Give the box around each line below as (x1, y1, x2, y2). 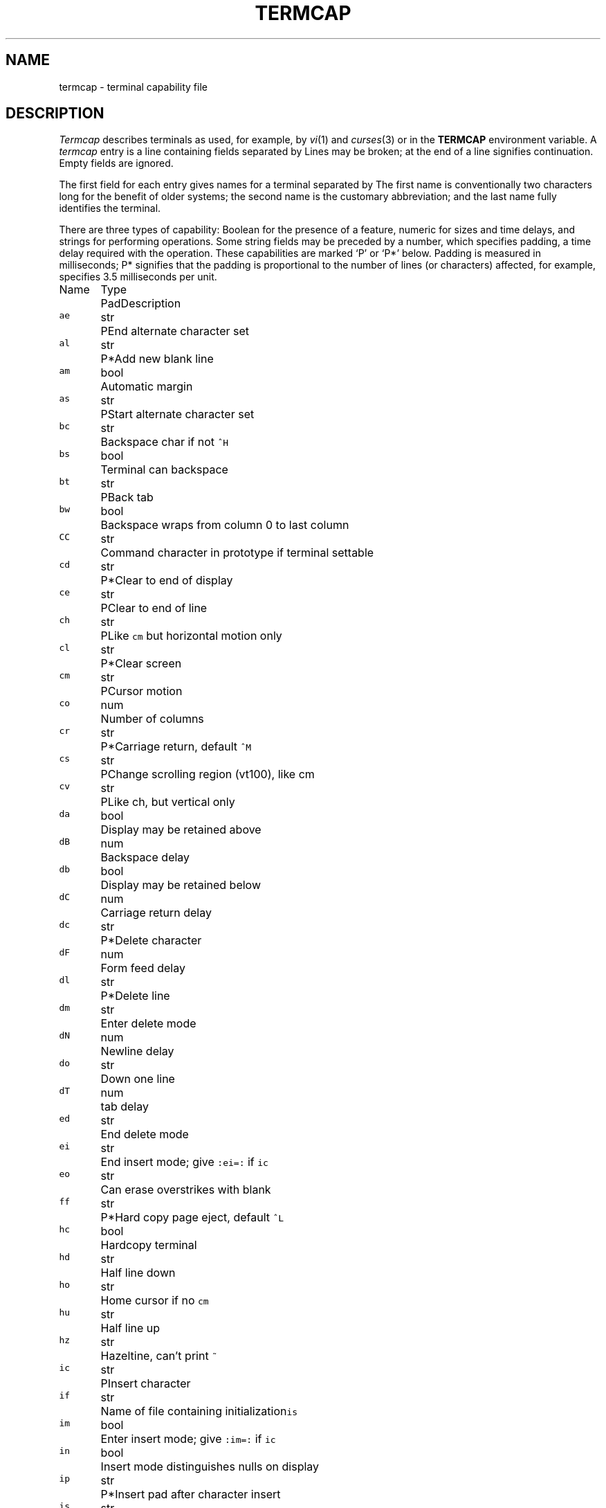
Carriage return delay (100, 906, 212, 920)
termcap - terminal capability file (59, 80, 208, 93)
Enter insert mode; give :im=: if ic (100, 1432, 276, 1446)
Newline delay (100, 1044, 174, 1059)
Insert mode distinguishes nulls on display (100, 1460, 320, 1474)
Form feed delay (100, 961, 185, 976)
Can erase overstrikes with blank (100, 1183, 271, 1197)
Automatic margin (100, 379, 193, 394)
